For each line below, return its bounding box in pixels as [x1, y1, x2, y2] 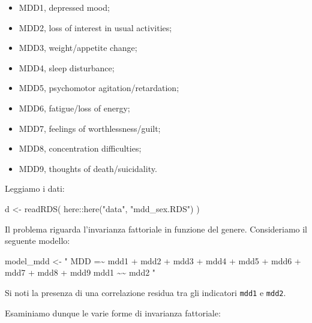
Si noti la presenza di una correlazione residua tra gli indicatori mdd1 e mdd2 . [5, 286, 286, 298]
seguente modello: [5, 234, 70, 247]
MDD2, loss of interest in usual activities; [19, 21, 172, 34]
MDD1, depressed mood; [19, 1, 110, 13]
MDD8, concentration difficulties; [19, 142, 142, 155]
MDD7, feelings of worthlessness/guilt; [19, 122, 161, 134]
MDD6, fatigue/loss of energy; [19, 101, 130, 114]
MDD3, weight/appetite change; [19, 41, 137, 54]
